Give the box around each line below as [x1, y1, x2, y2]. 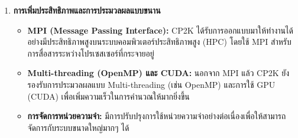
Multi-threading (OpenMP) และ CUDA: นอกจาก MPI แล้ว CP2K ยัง [27, 67, 290, 79]
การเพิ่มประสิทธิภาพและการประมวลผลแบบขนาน [13, 4, 161, 16]
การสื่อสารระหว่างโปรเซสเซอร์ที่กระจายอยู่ [27, 47, 154, 59]
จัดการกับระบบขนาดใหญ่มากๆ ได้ [27, 121, 129, 133]
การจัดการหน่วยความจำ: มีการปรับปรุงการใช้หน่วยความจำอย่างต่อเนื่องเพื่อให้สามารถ [27, 110, 286, 122]
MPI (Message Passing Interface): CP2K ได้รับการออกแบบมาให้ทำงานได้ [27, 24, 293, 36]
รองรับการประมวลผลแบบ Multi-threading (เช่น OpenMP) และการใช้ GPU [27, 78, 276, 90]
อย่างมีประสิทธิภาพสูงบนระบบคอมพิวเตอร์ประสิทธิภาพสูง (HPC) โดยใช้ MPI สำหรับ [27, 35, 291, 48]
